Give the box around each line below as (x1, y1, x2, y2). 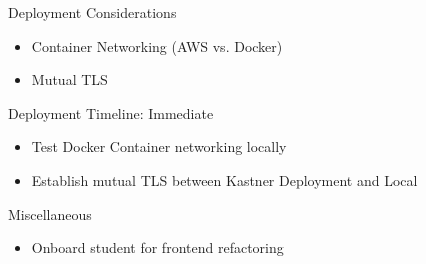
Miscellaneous (8, 203, 92, 224)
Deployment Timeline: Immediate (8, 102, 214, 123)
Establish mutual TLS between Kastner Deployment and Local (31, 169, 418, 190)
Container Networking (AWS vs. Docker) (31, 35, 283, 56)
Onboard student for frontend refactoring (31, 237, 284, 258)
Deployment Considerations (8, 2, 177, 22)
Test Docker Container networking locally (31, 136, 287, 157)
